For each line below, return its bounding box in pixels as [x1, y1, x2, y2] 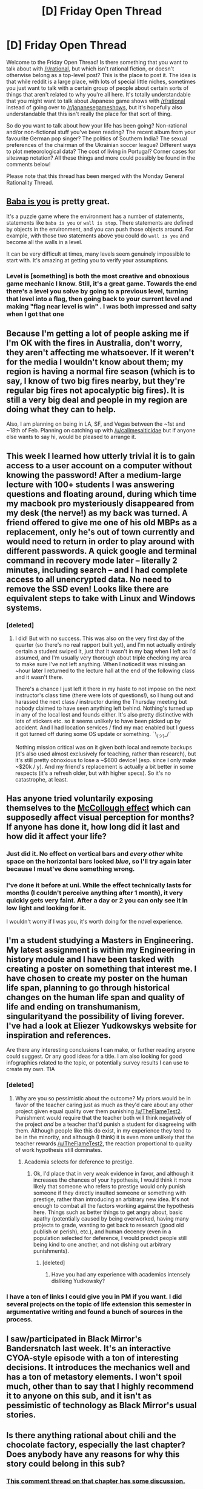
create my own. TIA [6, 1066, 55, 1073]
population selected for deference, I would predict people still [33, 1234, 187, 1241]
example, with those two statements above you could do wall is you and [6, 232, 190, 239]
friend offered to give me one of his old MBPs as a [6, 517, 198, 528]
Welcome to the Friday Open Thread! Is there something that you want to [6, 58, 188, 66]
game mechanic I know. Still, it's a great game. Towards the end [6, 279, 197, 288]
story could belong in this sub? [6, 1459, 125, 1469]
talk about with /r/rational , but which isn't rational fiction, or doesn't [6, 65, 175, 72]
